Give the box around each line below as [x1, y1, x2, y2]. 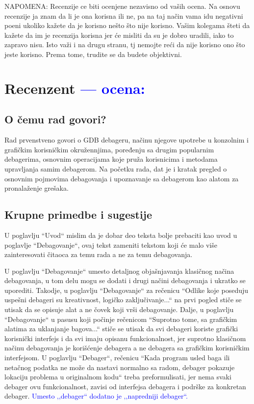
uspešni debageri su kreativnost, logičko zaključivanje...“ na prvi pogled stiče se [4, 294, 242, 305]
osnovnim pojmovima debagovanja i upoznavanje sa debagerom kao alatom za [4, 173, 239, 183]
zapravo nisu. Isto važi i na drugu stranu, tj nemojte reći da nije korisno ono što [4, 39, 245, 50]
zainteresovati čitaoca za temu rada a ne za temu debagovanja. [4, 249, 193, 260]
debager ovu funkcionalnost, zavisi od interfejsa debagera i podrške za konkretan [4, 381, 246, 391]
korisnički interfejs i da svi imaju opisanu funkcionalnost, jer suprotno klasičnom [4, 333, 246, 343]
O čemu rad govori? [4, 112, 106, 127]
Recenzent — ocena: [4, 78, 145, 98]
